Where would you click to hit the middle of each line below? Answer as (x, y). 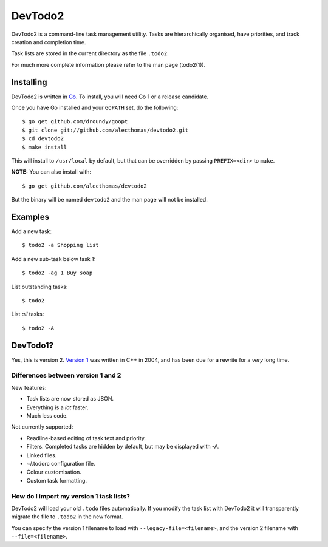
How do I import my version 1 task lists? (71, 496)
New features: (29, 387)
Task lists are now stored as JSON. (70, 399)
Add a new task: (31, 231)
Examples (30, 216)
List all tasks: (28, 314)
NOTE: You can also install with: (51, 172)
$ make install (45, 147)
